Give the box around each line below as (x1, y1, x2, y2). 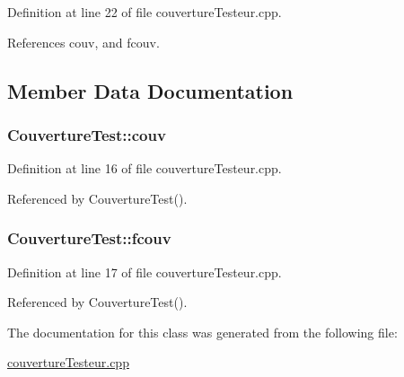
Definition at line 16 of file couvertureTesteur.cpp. (7, 159, 282, 178)
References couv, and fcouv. (7, 32, 160, 51)
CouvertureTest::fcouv (7, 227, 171, 250)
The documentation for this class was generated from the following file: (7, 322, 398, 341)
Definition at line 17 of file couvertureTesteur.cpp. (7, 262, 282, 281)
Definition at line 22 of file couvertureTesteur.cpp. (7, 3, 282, 21)
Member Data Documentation (7, 76, 294, 104)
